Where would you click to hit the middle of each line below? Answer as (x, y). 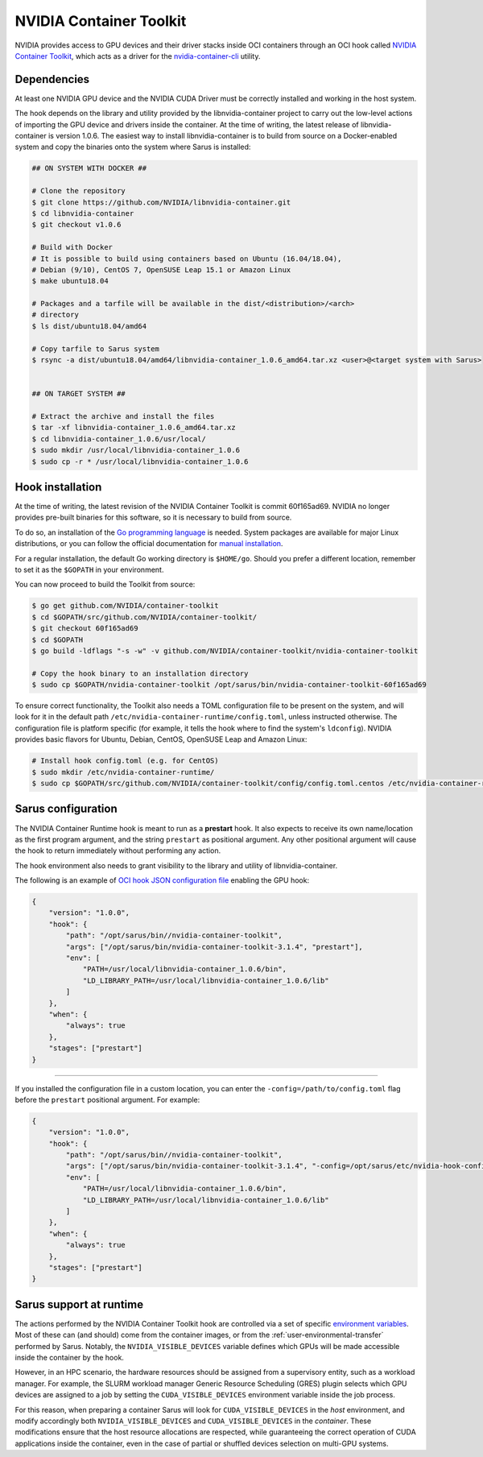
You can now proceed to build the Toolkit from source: (105, 585)
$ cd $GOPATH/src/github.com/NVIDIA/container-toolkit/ (144, 617)
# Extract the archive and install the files (123, 416)
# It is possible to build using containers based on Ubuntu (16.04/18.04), (187, 259)
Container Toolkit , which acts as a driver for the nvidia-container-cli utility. (138, 56)
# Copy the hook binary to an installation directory (140, 673)
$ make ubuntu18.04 (70, 281)
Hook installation (58, 487)
